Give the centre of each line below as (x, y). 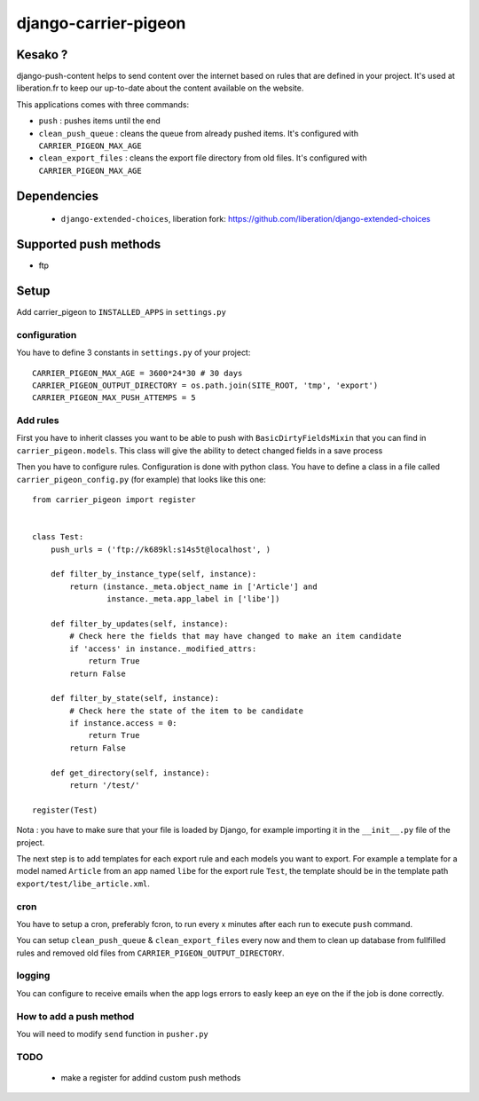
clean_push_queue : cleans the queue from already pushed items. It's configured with (199, 133)
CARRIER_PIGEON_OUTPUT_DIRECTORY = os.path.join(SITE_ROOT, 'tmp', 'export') (205, 385)
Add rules (38, 421)
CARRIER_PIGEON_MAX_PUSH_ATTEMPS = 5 (114, 398)
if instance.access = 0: (123, 724)
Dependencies (58, 196)
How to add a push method (75, 1016)
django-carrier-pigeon (101, 23)
